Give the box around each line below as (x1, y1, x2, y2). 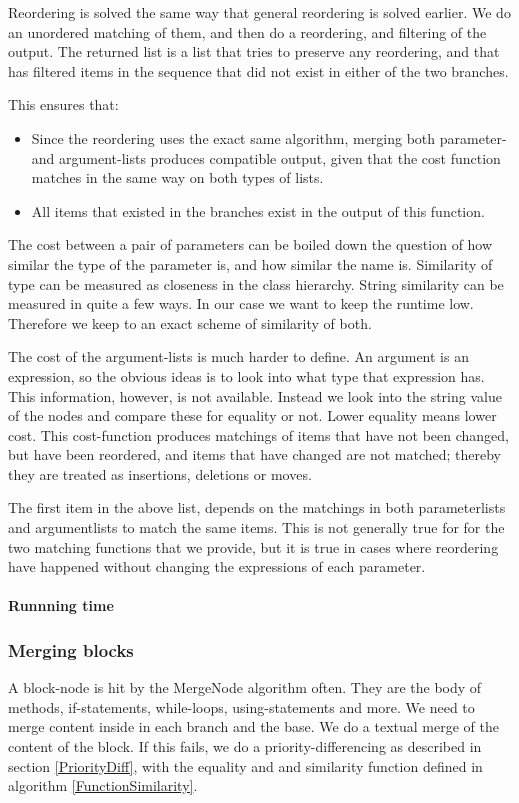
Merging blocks (8, 637, 134, 662)
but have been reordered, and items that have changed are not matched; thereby (8, 444, 501, 465)
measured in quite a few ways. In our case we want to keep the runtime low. (8, 293, 474, 314)
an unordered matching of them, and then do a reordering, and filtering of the (8, 21, 487, 42)
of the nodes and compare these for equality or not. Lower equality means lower (8, 405, 497, 426)
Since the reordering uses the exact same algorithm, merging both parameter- (31, 127, 507, 148)
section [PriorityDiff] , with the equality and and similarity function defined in (8, 755, 483, 776)
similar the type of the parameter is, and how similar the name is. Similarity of (8, 253, 493, 274)
